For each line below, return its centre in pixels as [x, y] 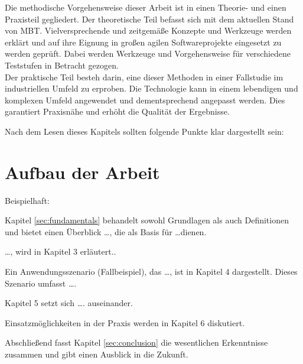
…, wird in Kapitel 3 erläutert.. [61, 251]
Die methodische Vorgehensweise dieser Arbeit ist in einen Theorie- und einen [146, 7]
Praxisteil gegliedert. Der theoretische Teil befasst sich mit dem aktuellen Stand [149, 19]
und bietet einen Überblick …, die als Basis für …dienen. [106, 231]
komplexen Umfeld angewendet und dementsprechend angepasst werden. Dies [145, 100]
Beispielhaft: [27, 200]
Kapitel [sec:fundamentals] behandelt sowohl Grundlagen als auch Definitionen [147, 220]
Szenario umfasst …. [41, 283]
